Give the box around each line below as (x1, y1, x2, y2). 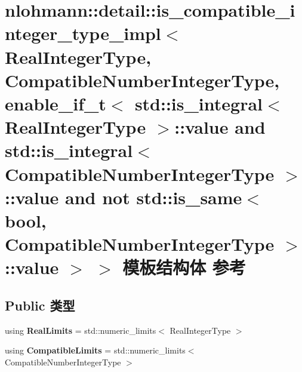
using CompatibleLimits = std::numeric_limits (5, 344, 186, 356)
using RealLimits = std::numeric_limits (5, 324, 156, 336)
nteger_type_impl (5, 21, 161, 45)
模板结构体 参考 (122, 255, 246, 279)
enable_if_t (5, 91, 106, 115)
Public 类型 (5, 296, 75, 314)
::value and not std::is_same (5, 185, 242, 209)
